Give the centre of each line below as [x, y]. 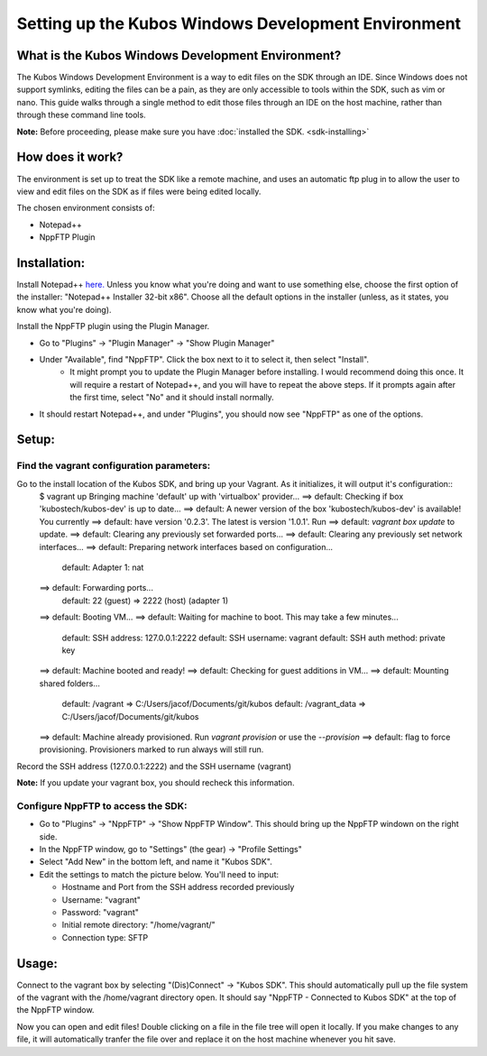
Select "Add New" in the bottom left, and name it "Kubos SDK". [156, 862]
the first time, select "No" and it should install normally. [172, 398]
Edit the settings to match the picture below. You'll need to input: [159, 874]
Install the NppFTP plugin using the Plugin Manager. [113, 326]
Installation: [51, 263]
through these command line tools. [81, 115]
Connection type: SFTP [105, 937]
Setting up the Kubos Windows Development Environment [239, 23]
